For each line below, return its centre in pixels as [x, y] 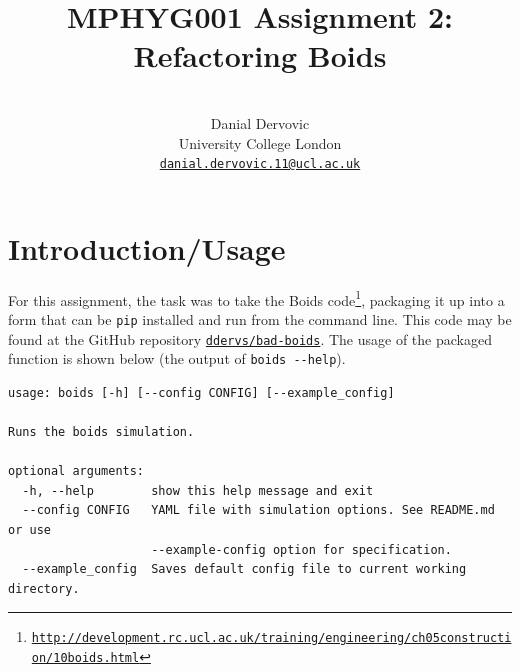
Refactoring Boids [260, 55]
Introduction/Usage [147, 247]
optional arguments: [76, 471]
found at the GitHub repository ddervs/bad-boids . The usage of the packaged [250, 338]
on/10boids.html [85, 658]
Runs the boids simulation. [101, 432]
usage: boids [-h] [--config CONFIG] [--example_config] [201, 392]
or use [29, 530]
